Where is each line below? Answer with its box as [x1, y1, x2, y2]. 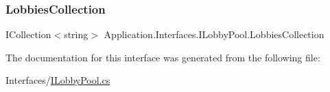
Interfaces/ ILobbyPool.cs [5, 73, 110, 87]
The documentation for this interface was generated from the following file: [5, 50, 320, 64]
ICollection [5, 27, 51, 42]
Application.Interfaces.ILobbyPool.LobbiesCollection [104, 27, 325, 42]
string [64, 27, 89, 42]
